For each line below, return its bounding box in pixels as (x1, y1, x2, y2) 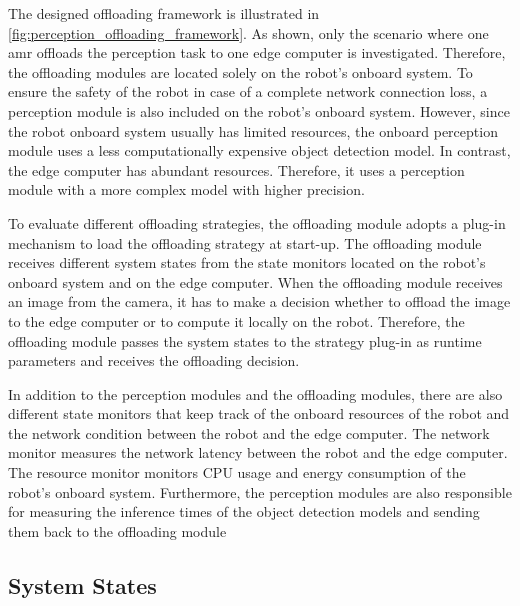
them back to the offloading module (8, 520, 227, 541)
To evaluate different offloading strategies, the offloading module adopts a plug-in (8, 212, 506, 233)
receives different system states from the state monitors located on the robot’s (8, 252, 486, 273)
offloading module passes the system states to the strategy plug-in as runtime (8, 330, 482, 351)
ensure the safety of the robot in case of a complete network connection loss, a (8, 81, 488, 102)
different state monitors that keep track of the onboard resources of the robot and (8, 403, 510, 424)
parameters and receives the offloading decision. (8, 350, 300, 371)
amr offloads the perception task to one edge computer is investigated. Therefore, (8, 42, 506, 63)
